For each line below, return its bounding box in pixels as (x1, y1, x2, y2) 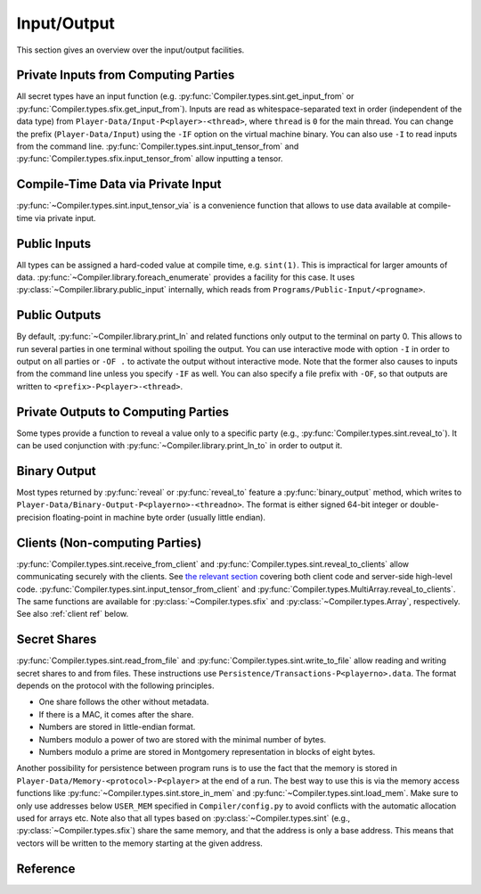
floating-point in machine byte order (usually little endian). (52, 512, 266, 522)
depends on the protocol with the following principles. (16, 680, 215, 691)
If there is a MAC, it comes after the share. (38, 709, 194, 719)
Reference (16, 861, 76, 876)
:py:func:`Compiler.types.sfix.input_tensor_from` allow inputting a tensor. (16, 153, 283, 164)
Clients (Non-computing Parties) (16, 535, 202, 550)
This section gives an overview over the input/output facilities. (16, 45, 245, 55)
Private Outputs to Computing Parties (16, 404, 230, 419)
